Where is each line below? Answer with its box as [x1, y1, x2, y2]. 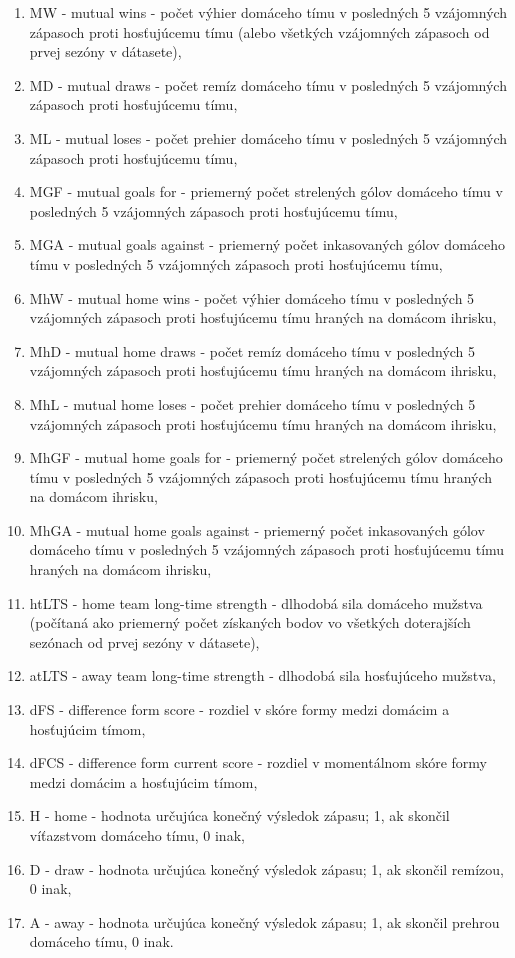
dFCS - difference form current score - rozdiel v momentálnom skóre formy [29, 752, 487, 773]
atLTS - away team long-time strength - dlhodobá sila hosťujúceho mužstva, [29, 665, 496, 686]
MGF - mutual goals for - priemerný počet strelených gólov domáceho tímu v [29, 181, 503, 202]
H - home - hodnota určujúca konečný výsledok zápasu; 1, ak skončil [29, 805, 450, 826]
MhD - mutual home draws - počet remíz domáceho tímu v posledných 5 [29, 340, 476, 361]
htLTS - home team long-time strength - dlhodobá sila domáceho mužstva [29, 592, 483, 613]
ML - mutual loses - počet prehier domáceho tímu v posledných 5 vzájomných [29, 127, 508, 148]
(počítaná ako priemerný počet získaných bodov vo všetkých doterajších [29, 612, 471, 633]
